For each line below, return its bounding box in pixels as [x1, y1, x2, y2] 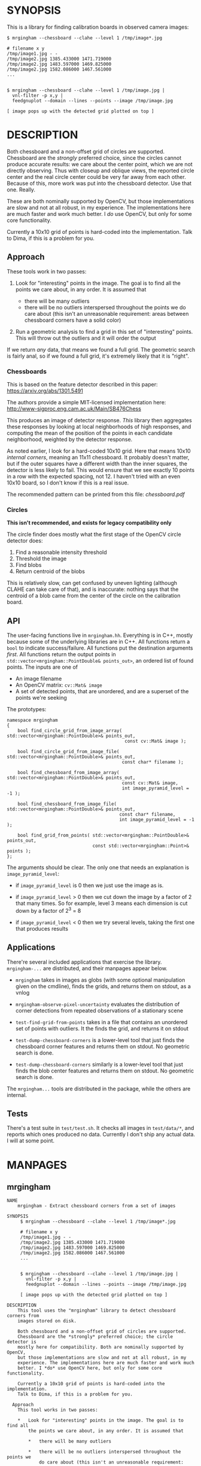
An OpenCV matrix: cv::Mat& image [15, 681, 102, 688]
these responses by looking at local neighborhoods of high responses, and [7, 423, 191, 430]
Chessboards [7, 367, 47, 376]
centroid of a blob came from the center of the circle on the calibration [7, 592, 181, 599]
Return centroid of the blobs [15, 568, 86, 575]
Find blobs [15, 562, 42, 569]
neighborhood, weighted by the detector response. [7, 435, 133, 443]
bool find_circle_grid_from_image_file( [17, 749, 120, 755]
